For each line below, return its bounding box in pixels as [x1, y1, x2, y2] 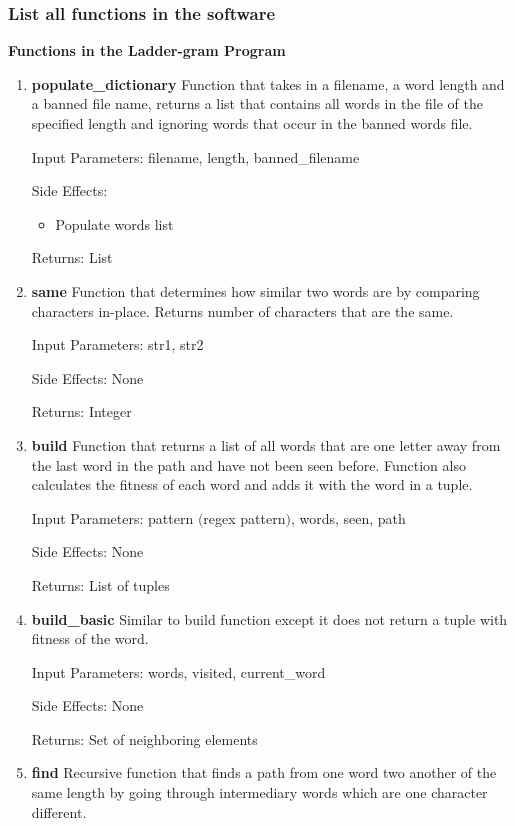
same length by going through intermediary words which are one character [31, 782, 488, 803]
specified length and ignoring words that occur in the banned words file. [31, 113, 473, 133]
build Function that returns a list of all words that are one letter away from [31, 434, 501, 455]
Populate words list [55, 213, 174, 234]
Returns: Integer [31, 401, 132, 422]
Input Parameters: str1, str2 [31, 334, 204, 355]
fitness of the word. [31, 628, 149, 649]
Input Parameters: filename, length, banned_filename [31, 146, 360, 167]
